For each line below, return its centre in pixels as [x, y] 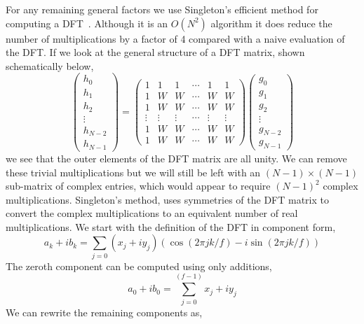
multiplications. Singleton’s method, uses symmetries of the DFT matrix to [167, 199]
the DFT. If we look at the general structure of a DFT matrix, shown [155, 52]
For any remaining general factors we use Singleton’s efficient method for [162, 9]
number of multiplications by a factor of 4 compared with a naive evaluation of [175, 38]
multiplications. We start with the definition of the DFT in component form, [171, 226]
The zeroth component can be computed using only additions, [139, 266]
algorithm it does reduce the [271, 23]
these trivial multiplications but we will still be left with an [133, 172]
